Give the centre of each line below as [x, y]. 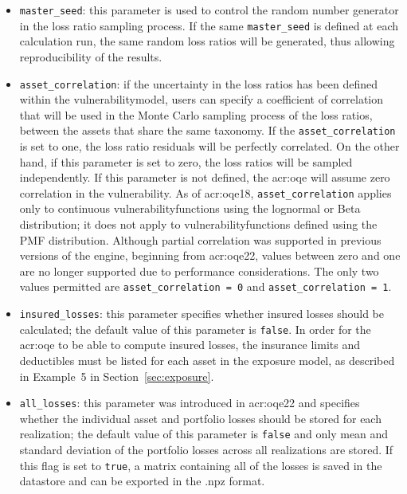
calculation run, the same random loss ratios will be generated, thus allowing [207, 41]
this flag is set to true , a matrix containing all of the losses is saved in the [201, 465]
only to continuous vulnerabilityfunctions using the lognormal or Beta [190, 208]
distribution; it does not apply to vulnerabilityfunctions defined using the [198, 224]
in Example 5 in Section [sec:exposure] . [117, 376]
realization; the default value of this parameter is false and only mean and [204, 434]
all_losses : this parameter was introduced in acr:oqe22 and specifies [190, 403]
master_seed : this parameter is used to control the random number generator [209, 10]
